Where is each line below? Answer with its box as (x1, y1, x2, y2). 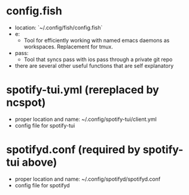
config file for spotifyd (14, 181, 70, 189)
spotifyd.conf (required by (6, 143, 141, 157)
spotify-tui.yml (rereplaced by (6, 83, 160, 97)
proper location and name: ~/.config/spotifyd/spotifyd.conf (14, 175, 161, 182)
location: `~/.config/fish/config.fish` (14, 24, 103, 31)
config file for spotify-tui (14, 121, 75, 129)
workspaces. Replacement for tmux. (23, 43, 114, 50)
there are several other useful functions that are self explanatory (14, 62, 174, 69)
